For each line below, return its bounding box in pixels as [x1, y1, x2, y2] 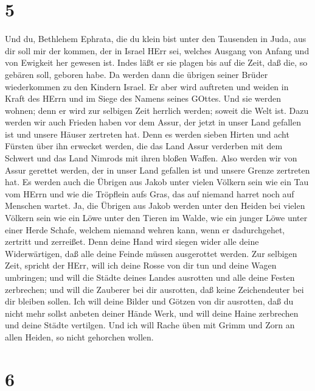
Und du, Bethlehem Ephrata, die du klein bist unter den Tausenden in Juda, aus [5, 32, 306, 45]
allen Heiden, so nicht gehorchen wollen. [5, 330, 154, 343]
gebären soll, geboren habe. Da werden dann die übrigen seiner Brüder [5, 68, 268, 80]
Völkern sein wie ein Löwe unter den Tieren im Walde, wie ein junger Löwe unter [5, 211, 308, 224]
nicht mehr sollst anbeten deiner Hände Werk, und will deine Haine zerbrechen [5, 306, 299, 319]
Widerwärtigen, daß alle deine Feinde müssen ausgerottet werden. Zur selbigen [5, 247, 297, 259]
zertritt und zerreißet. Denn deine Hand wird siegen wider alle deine [5, 235, 259, 248]
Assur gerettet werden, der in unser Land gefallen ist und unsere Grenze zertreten [5, 163, 310, 176]
